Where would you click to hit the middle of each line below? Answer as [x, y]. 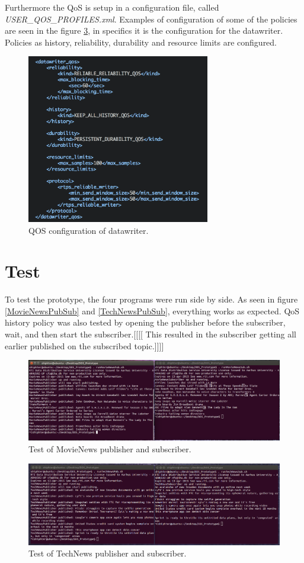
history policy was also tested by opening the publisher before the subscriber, [145, 322]
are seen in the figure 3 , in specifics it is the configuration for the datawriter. [144, 30]
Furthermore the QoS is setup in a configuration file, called [112, 7]
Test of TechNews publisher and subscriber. [108, 553]
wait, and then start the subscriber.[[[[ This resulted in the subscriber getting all [151, 334]
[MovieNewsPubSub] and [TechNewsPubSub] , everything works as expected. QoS [152, 311]
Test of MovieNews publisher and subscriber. [110, 449]
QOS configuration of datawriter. [89, 230]
